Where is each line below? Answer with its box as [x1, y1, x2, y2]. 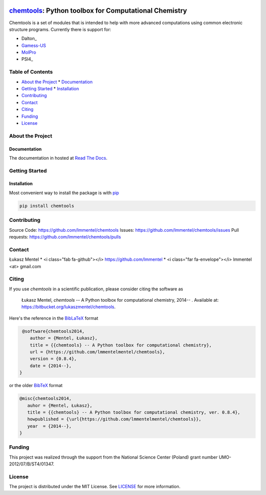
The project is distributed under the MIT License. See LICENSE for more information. [9, 484, 181, 490]
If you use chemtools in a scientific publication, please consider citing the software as [9, 286, 183, 292]
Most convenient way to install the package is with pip [9, 190, 119, 196]
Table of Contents [9, 69, 53, 75]
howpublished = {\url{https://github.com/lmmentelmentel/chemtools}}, [27, 417, 201, 422]
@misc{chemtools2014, [19, 396, 72, 401]
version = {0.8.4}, [30, 356, 77, 362]
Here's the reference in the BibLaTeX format [9, 315, 99, 321]
